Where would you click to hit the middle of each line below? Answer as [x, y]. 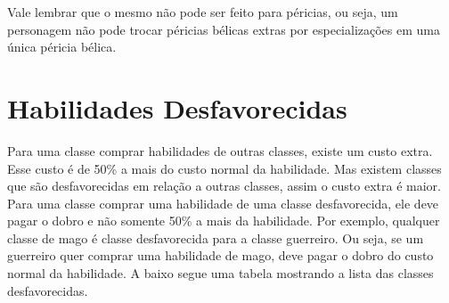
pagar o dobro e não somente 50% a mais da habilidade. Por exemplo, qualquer [224, 221]
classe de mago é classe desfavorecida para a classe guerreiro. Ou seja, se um [216, 237]
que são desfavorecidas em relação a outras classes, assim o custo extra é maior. [224, 186]
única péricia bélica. [62, 47]
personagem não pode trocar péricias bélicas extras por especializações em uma [224, 29]
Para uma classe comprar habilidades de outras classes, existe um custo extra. [220, 150]
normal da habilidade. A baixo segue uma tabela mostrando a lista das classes [220, 273]
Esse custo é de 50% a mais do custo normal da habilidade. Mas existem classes [224, 168]
